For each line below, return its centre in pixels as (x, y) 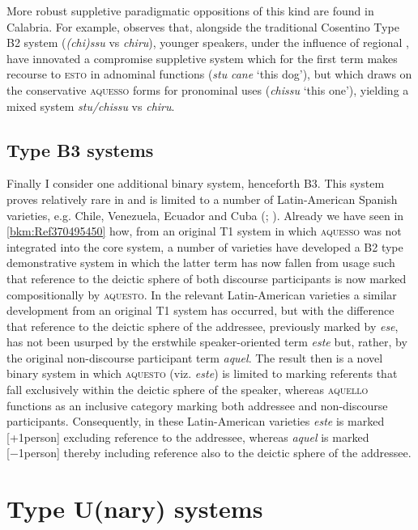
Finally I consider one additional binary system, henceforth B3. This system (196, 183)
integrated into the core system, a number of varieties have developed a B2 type (205, 246)
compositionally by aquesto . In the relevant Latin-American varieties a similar (202, 294)
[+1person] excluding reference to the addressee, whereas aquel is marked (188, 437)
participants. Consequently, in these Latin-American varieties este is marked (196, 421)
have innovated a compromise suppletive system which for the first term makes (202, 58)
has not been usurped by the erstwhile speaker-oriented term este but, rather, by (207, 342)
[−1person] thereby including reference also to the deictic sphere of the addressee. (209, 453)
